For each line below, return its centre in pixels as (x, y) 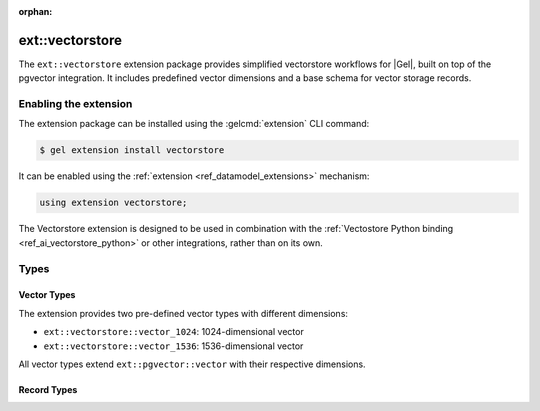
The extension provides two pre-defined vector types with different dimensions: (183, 313)
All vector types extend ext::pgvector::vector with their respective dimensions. (192, 364)
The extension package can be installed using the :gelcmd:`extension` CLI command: (194, 124)
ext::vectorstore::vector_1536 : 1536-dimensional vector (173, 346)
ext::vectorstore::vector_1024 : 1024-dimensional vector (173, 332)
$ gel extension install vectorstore (132, 150)
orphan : (35, 11)
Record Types (48, 389)
